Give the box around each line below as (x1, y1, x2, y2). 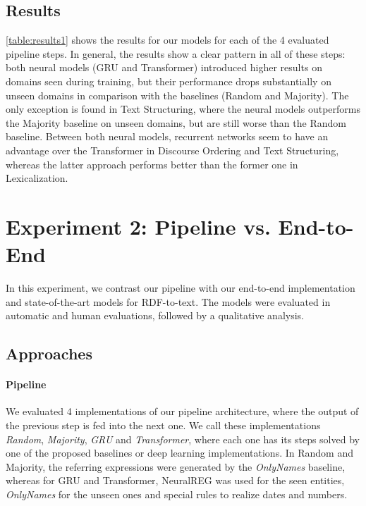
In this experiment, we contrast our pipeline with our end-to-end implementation (6, 280, 355, 295)
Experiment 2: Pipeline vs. (6, 211, 271, 240)
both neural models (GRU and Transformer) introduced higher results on (6, 60, 322, 75)
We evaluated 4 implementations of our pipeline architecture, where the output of (6, 404, 359, 419)
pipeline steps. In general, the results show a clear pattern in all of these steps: (6, 46, 346, 61)
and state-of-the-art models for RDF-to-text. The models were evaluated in (6, 294, 331, 309)
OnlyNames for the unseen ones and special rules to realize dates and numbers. (6, 486, 348, 501)
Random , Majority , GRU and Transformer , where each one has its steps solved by (6, 431, 360, 446)
